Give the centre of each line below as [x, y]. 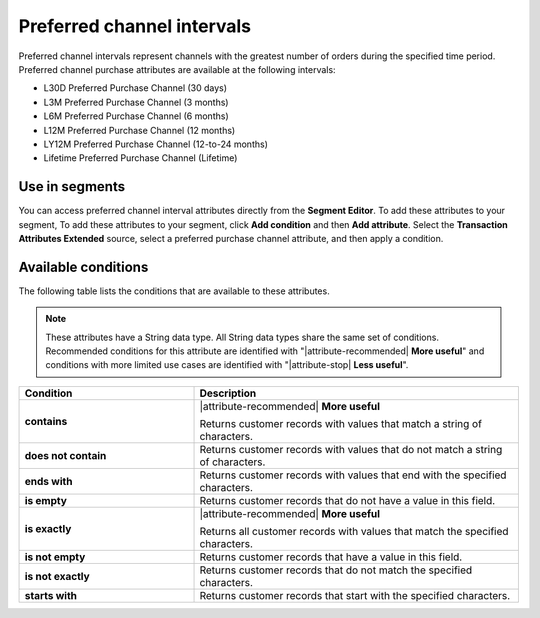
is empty [45, 500]
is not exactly [57, 576]
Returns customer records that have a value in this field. [331, 557]
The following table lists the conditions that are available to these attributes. [174, 291]
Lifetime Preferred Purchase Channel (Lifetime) [140, 158]
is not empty [55, 557]
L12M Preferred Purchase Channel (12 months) [139, 130]
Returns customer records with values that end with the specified [353, 475]
